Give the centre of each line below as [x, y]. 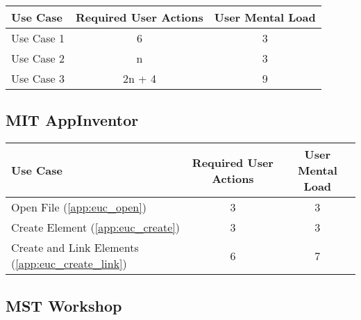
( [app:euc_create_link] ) [69, 264]
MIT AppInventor [72, 120]
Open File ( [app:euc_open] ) [79, 207]
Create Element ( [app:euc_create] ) [95, 227]
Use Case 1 [38, 38]
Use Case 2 [38, 58]
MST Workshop [64, 305]
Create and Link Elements [75, 248]
